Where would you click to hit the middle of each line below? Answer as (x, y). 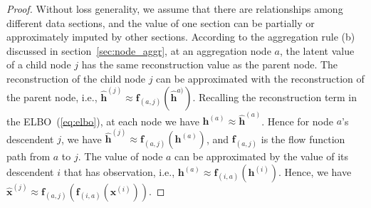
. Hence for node (297, 121)
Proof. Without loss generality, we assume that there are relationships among (175, 9)
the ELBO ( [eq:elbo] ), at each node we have (103, 121)
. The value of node (120, 156)
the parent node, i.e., (52, 97)
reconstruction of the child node (76, 78)
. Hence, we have (315, 172)
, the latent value (317, 50)
